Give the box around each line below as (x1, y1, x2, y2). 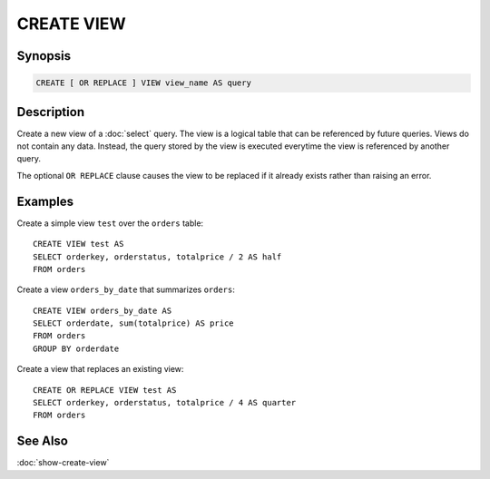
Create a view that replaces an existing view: (16, 364, 184, 375)
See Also (16, 434, 68, 449)
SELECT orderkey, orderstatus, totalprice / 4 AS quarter (33, 397, 297, 408)
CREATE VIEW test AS (33, 239, 124, 249)
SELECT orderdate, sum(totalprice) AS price (33, 318, 235, 328)
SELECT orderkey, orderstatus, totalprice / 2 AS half (33, 251, 282, 262)
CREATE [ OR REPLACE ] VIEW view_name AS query (35, 78, 251, 88)
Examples (16, 193, 74, 209)
